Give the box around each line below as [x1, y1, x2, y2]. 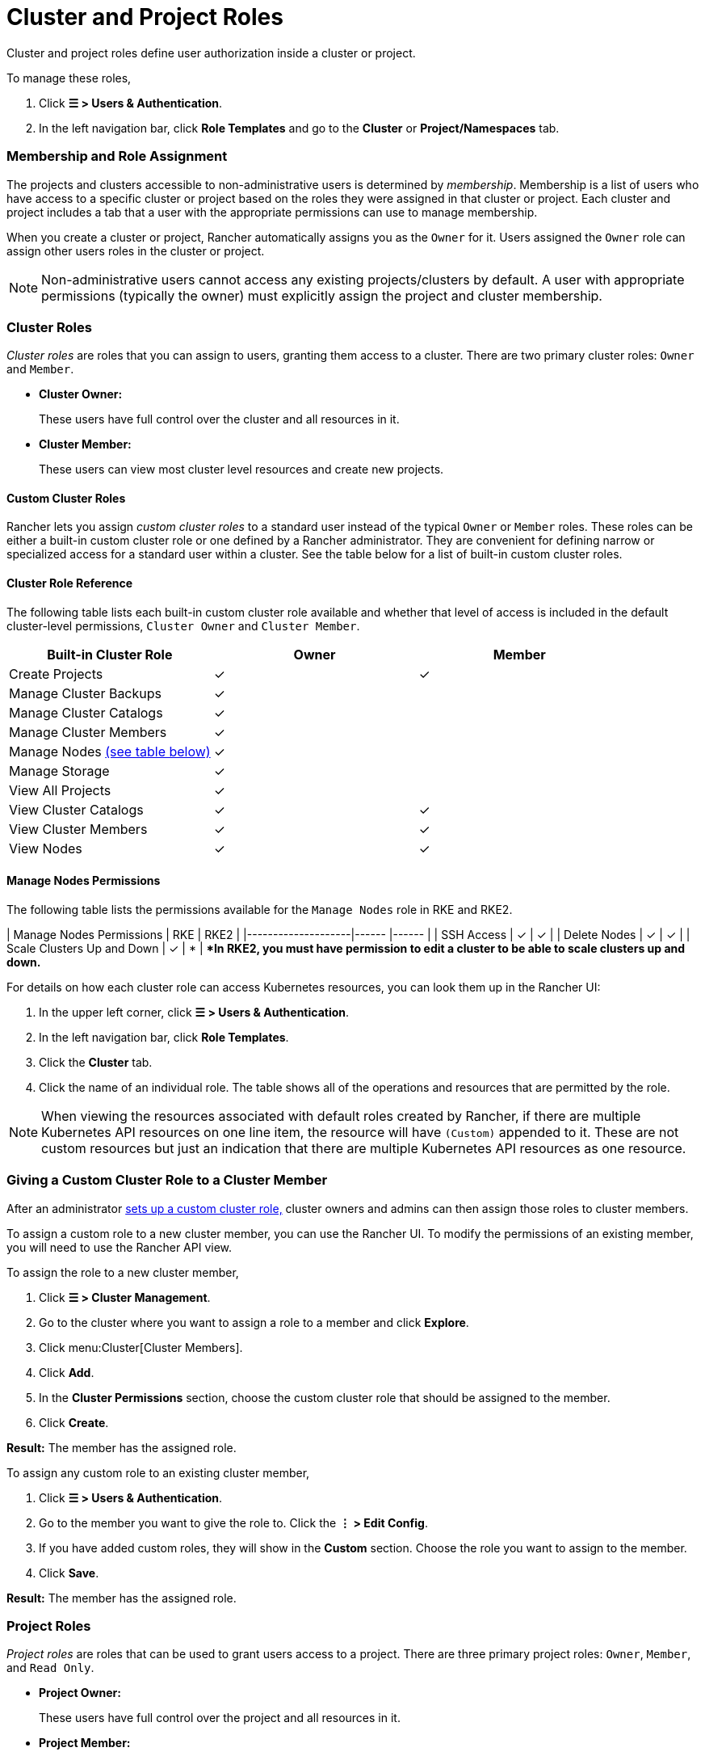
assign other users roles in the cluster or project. [6, 243, 265, 258]
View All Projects [9, 781, 111, 798]
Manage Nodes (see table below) [9, 743, 211, 760]
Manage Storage [9, 762, 110, 779]
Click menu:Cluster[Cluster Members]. [39, 1340, 243, 1354]
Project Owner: [39, 1686, 121, 1700]
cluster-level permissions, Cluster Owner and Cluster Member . [6, 618, 360, 633]
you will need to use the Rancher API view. [6, 1240, 233, 1254]
